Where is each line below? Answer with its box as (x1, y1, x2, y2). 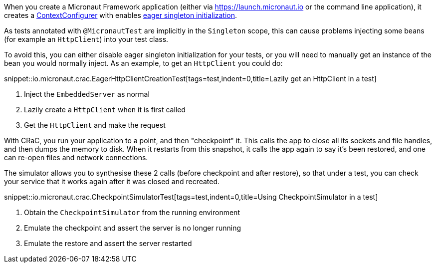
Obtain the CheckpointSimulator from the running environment (24, 208, 240, 217)
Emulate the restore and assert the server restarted (24, 239, 192, 248)
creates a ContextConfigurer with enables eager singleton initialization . (4, 11, 237, 19)
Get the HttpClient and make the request (24, 121, 166, 129)
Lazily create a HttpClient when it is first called (24, 105, 186, 114)
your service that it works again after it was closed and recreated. (4, 177, 220, 186)
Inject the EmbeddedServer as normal (24, 90, 150, 98)
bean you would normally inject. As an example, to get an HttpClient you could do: (4, 59, 283, 67)
